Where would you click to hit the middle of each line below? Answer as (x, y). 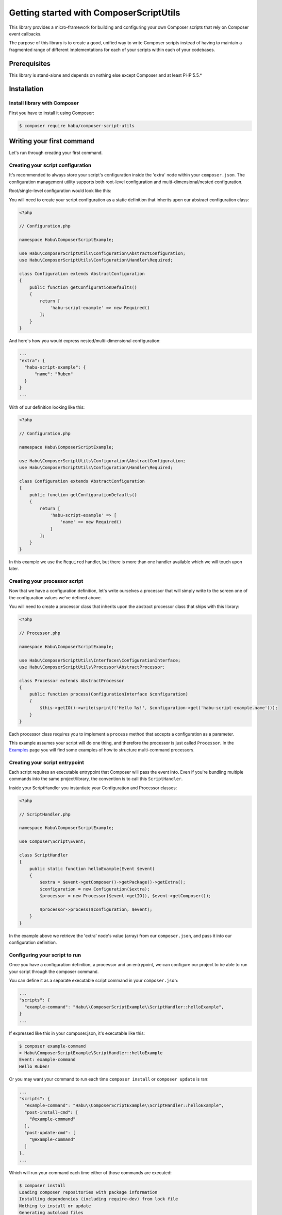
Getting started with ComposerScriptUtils (95, 13)
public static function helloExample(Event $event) (92, 868)
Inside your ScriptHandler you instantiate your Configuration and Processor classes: (93, 788)
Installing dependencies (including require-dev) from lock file (99, 1199)
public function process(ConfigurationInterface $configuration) (109, 694)
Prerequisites (30, 63)
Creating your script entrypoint (47, 762)
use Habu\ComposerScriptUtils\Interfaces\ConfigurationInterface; (100, 660)
